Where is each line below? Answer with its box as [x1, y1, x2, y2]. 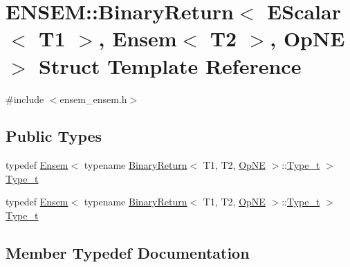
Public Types [6, 125, 102, 147]
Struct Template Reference [39, 51, 302, 80]
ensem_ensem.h [59, 91, 127, 106]
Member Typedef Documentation [6, 242, 250, 264]
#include [6, 91, 44, 106]
